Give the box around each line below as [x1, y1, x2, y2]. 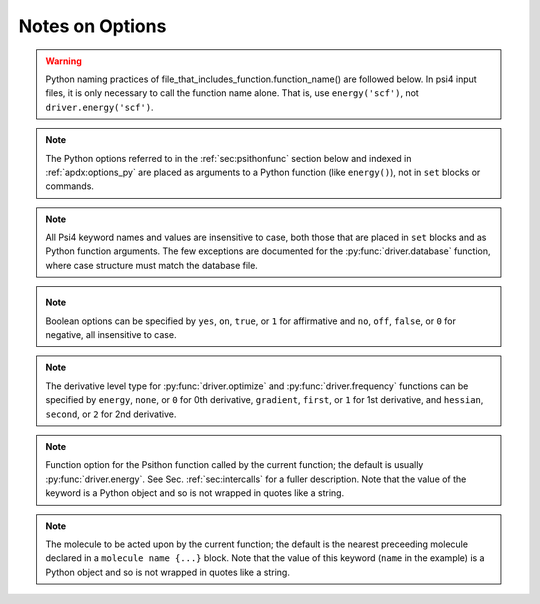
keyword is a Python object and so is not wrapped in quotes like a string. [45, 487, 345, 499]
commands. [45, 180, 95, 192]
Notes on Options [18, 15, 167, 37]
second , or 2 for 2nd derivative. [45, 408, 177, 420]
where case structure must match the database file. [45, 259, 259, 271]
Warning [45, 55, 82, 67]
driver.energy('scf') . [45, 101, 154, 113]
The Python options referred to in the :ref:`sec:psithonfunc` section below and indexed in [45, 152, 412, 164]
